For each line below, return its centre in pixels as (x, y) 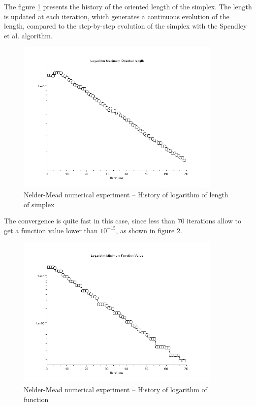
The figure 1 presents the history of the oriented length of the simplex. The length (128, 6)
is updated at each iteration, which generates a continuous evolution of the (117, 16)
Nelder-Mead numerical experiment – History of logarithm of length (126, 194)
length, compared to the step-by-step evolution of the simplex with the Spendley (126, 26)
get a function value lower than (51, 230)
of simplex (39, 204)
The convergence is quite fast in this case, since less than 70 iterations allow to (123, 221)
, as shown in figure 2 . (149, 230)
